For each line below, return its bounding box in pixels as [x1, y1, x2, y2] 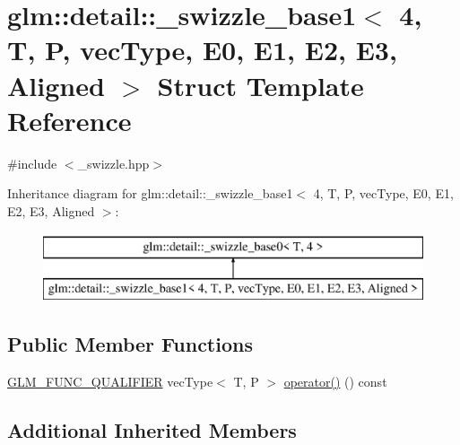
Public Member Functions [7, 330, 253, 358]
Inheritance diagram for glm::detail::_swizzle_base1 [7, 184, 293, 203]
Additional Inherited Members [7, 415, 297, 443]
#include [7, 153, 57, 172]
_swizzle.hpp [77, 153, 150, 172]
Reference [7, 101, 132, 138]
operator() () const [283, 371, 387, 390]
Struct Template [157, 66, 364, 103]
